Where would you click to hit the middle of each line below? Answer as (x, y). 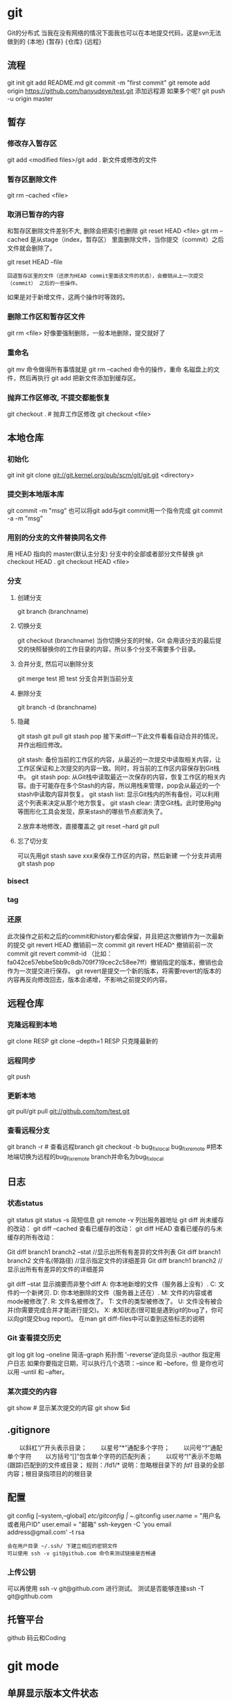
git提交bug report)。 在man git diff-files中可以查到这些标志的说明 (112, 1319)
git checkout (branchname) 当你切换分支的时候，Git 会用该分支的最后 (116, 640)
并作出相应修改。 (42, 745)
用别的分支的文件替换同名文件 (57, 537)
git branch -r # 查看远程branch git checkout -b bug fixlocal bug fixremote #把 (112, 1148)
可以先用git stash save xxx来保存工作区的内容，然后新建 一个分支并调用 (119, 855)
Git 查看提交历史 (34, 1338)
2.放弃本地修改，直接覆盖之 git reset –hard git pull (88, 826)
